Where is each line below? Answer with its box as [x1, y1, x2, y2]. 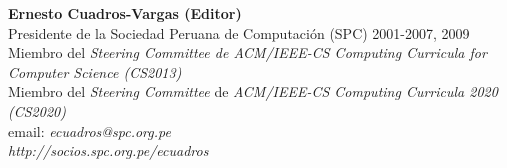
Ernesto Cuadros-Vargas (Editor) [8, 3, 242, 23]
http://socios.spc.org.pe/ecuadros [8, 140, 209, 161]
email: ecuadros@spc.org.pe [8, 120, 171, 141]
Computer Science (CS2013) [8, 61, 182, 82]
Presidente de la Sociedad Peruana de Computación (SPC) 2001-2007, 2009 [8, 22, 470, 43]
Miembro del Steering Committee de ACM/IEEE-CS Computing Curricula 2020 [8, 81, 498, 102]
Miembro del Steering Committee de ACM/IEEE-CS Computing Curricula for [8, 42, 487, 63]
